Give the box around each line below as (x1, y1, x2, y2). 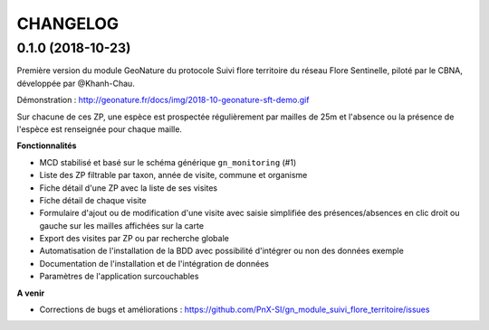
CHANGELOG (16, 14, 120, 33)
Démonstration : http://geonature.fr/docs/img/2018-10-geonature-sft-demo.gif (16, 95, 310, 106)
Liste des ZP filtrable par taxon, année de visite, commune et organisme (39, 170, 308, 181)
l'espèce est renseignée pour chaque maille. (16, 123, 183, 135)
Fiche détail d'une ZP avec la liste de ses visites (39, 182, 217, 193)
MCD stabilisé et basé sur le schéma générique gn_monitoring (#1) (39, 156, 297, 167)
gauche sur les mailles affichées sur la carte (39, 220, 204, 231)
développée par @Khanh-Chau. (16, 78, 135, 89)
